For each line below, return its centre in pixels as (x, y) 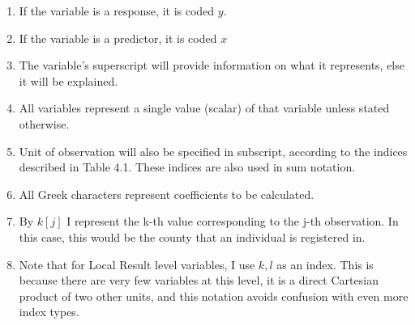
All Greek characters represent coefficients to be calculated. (167, 194)
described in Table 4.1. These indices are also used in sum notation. (187, 167)
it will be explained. (68, 80)
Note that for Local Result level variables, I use (137, 264)
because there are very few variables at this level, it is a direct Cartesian (199, 280)
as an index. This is (325, 264)
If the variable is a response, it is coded (117, 11)
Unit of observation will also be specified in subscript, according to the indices (213, 151)
